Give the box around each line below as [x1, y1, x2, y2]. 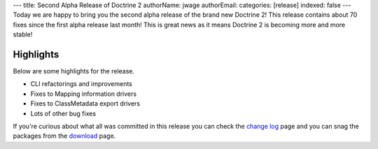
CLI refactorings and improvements [30, 80, 132, 88]
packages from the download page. [13, 132, 116, 140]
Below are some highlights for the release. [13, 67, 135, 76]
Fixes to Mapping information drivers [30, 90, 136, 98]
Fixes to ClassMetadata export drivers [30, 99, 140, 108]
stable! [13, 30, 33, 38]
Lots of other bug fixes [30, 109, 97, 118]
